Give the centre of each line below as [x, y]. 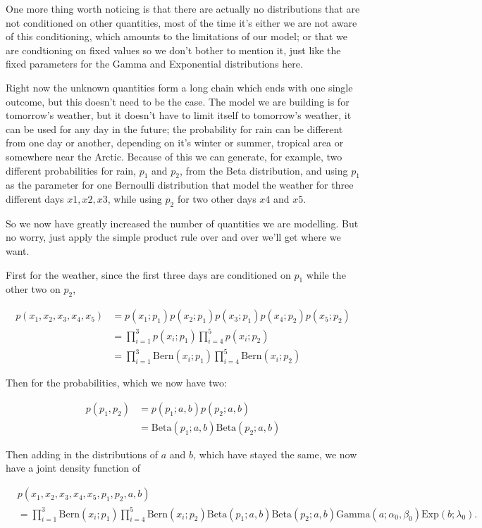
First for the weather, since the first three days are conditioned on [148, 274]
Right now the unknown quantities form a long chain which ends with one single [179, 87]
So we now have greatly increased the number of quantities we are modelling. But [182, 223]
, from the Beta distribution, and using [264, 170]
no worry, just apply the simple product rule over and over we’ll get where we [173, 237]
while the [326, 274]
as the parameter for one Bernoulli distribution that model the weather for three [180, 185]
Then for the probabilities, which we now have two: [116, 383]
